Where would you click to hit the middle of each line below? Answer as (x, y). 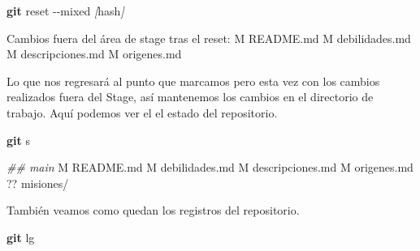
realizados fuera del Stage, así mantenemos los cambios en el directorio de (190, 97)
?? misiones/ (38, 183)
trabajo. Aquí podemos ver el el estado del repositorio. (142, 112)
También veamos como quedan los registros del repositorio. (153, 210)
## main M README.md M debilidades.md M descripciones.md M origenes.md (210, 167)
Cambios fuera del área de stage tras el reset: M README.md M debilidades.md (209, 38)
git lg (21, 237)
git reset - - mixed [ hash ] (65, 11)
